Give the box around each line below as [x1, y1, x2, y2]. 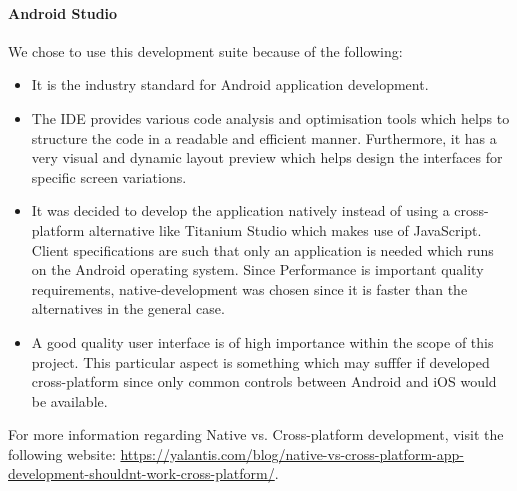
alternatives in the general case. [31, 298, 225, 319]
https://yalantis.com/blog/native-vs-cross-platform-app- [120, 443, 464, 464]
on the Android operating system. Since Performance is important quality [31, 259, 484, 280]
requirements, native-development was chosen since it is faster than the [31, 278, 468, 299]
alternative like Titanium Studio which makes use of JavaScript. [89, 219, 482, 240]
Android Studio [8, 2, 118, 23]
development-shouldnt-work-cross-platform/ [8, 463, 275, 484]
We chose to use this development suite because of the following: [8, 40, 403, 61]
